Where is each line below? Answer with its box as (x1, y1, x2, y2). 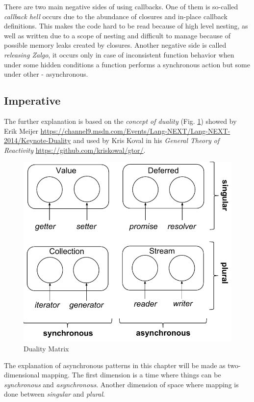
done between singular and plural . (4, 389, 105, 399)
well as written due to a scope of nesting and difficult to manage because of (4, 30, 230, 40)
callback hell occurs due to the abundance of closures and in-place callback (4, 11, 228, 21)
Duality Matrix (24, 343, 69, 353)
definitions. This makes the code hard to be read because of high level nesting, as (4, 21, 248, 31)
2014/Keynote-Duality (4, 135, 71, 145)
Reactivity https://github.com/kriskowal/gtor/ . (4, 144, 146, 155)
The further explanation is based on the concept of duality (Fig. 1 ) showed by (4, 115, 237, 126)
